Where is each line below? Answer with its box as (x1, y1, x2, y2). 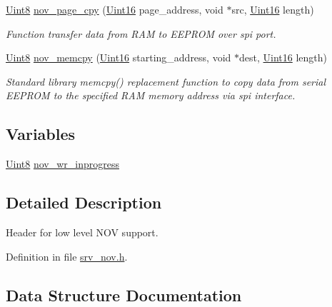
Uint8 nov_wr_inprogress (6, 156, 119, 171)
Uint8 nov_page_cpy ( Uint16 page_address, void (6, 2, 223, 16)
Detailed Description (6, 191, 162, 213)
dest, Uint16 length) (239, 50, 328, 65)
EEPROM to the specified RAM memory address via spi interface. (6, 88, 296, 103)
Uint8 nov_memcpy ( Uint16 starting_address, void (6, 50, 231, 65)
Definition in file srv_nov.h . (6, 248, 128, 263)
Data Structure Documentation (6, 283, 242, 306)
